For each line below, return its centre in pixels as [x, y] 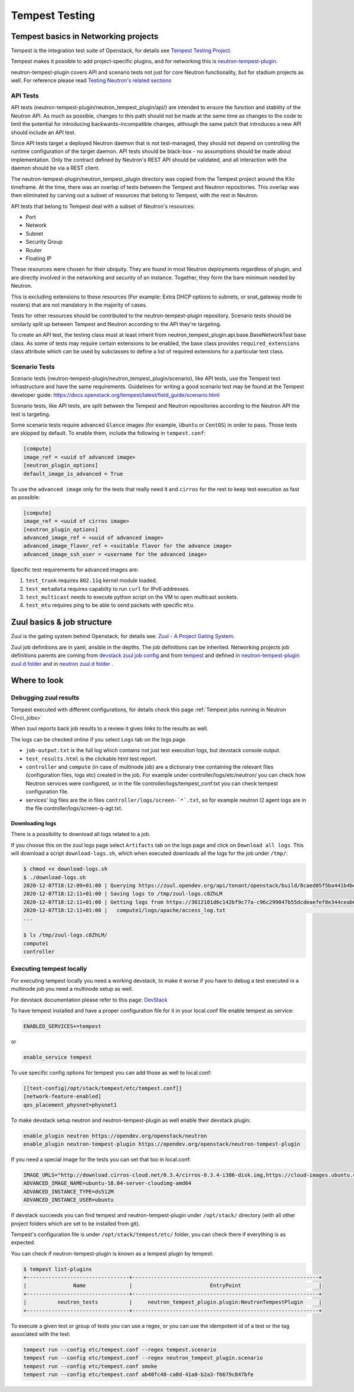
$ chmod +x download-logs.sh [65, 869]
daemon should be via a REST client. [55, 168]
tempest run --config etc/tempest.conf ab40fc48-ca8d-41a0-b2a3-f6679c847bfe [138, 1375]
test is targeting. [31, 414]
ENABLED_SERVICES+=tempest [62, 1026]
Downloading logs [34, 823]
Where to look [37, 680]
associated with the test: [41, 1334]
